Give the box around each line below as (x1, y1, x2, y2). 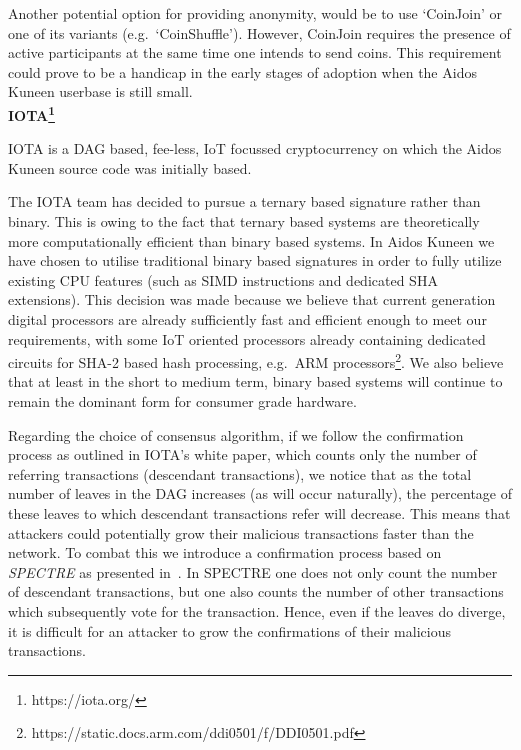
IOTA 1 (8, 101, 55, 125)
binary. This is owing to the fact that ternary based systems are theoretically (8, 211, 480, 231)
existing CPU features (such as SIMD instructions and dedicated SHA (8, 269, 438, 290)
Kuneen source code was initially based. (8, 157, 252, 178)
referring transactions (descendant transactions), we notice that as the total (8, 463, 472, 484)
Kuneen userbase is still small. (8, 81, 193, 102)
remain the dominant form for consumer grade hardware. (8, 391, 357, 411)
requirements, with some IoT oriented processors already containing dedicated (8, 328, 486, 349)
